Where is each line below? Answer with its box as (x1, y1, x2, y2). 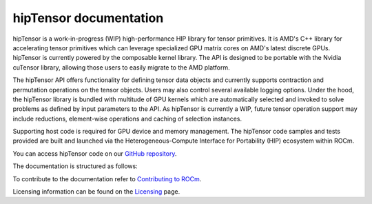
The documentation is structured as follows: (12, 162, 138, 170)
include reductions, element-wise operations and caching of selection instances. (12, 114, 242, 123)
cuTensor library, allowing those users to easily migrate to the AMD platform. (12, 63, 230, 72)
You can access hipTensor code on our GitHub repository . (12, 149, 177, 158)
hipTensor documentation (12, 10, 164, 25)
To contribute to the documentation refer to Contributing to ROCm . (12, 174, 202, 183)
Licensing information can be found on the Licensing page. (12, 187, 180, 196)
